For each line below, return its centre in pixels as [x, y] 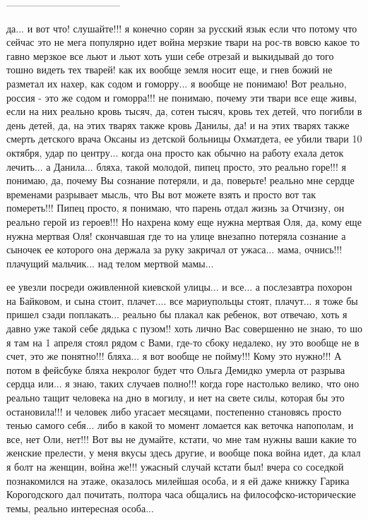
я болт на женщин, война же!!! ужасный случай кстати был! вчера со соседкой [175, 466]
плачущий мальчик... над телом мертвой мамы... [110, 263]
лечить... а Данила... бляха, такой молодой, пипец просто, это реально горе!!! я [176, 166]
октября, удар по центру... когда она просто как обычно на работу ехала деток [175, 152]
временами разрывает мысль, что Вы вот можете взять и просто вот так [161, 194]
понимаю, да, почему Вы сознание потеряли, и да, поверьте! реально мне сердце [180, 180]
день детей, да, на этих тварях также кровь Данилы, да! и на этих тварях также [178, 125]
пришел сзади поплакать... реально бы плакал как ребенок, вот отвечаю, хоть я [177, 314]
